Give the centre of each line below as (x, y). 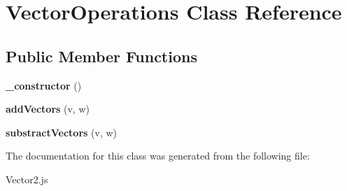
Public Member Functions (101, 56)
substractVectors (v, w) (61, 132)
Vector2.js (27, 179)
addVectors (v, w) (48, 109)
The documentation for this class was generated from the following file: (158, 156)
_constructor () (44, 85)
